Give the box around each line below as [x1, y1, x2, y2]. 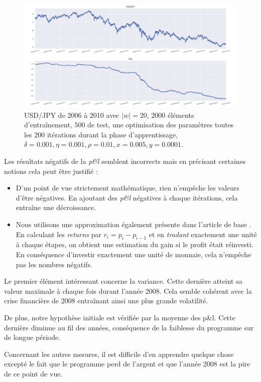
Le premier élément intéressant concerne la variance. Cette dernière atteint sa [4, 276, 242, 286]
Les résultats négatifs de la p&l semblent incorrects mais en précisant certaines [4, 156, 246, 166]
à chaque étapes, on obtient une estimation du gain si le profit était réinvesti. [16, 239, 253, 250]
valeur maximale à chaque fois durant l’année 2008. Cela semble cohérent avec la [4, 285, 252, 296]
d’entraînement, [24, 119, 72, 130]
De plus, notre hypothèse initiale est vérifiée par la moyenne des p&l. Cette [4, 312, 235, 322]
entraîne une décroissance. [16, 202, 96, 213]
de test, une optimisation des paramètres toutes [87, 119, 234, 130]
